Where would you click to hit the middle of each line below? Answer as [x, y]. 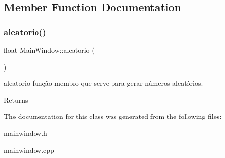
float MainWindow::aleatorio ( [49, 50]
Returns [16, 99]
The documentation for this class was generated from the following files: [113, 116]
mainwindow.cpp [29, 149]
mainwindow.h [26, 133]
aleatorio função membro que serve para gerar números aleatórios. [104, 83]
